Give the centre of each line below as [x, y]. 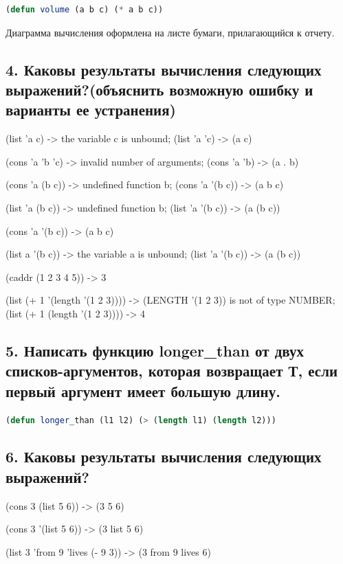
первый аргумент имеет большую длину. [143, 391]
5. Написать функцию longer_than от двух [155, 350]
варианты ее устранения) [91, 110]
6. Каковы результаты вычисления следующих [164, 456]
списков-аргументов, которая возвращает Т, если [172, 371]
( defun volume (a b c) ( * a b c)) [85, 10]
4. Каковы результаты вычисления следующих [164, 69]
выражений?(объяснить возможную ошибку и [159, 89]
